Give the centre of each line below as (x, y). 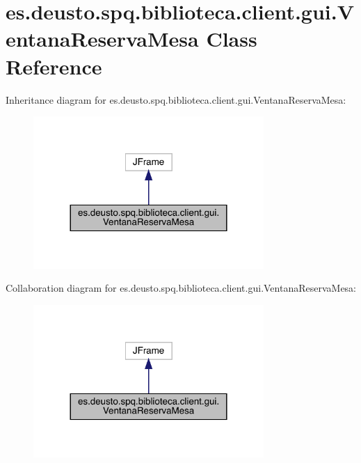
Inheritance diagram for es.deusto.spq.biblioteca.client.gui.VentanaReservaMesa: (176, 99)
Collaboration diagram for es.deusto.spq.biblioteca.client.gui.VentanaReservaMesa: (181, 288)
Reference (54, 66)
